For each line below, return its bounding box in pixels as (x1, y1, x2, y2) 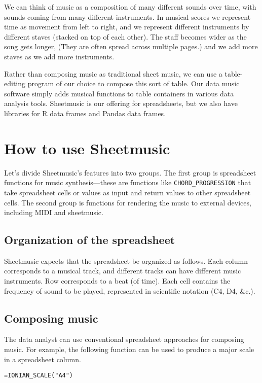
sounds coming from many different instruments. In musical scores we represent (4, 11, 251, 22)
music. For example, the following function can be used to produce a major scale (4, 344, 254, 355)
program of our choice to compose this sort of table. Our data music (27, 78, 240, 89)
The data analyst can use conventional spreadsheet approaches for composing (4, 334, 244, 344)
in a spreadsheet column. (4, 354, 81, 364)
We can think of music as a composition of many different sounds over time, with (4, 2, 256, 12)
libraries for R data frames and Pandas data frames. (4, 108, 166, 118)
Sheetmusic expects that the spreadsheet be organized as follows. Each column (4, 255, 248, 266)
